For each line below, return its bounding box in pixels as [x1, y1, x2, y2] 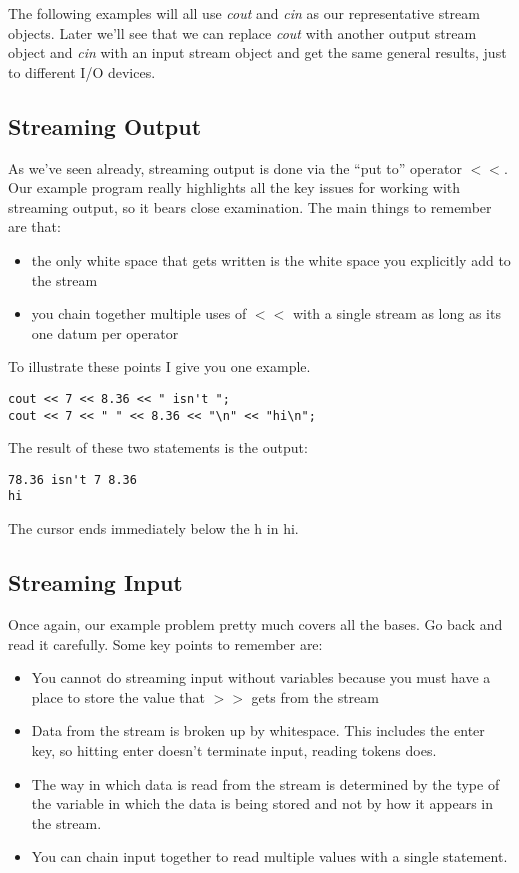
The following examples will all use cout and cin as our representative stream [8, 3, 480, 23]
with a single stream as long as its [292, 303, 501, 324]
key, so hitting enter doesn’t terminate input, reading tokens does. [31, 739, 437, 760]
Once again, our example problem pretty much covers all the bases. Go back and [8, 613, 503, 634]
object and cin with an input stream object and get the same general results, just [8, 42, 507, 63]
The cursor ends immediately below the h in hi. [8, 518, 299, 539]
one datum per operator [31, 322, 179, 343]
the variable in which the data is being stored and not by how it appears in [31, 793, 493, 814]
